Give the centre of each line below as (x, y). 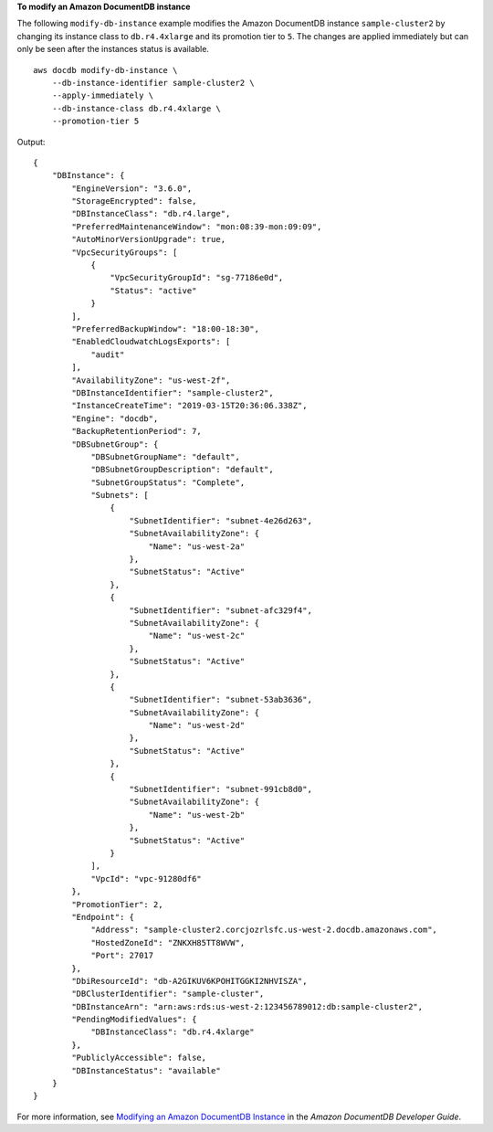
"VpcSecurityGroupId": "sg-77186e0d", (197, 278)
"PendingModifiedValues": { (134, 1020)
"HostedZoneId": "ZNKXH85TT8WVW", (168, 942)
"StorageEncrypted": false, (134, 201)
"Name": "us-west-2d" (197, 725)
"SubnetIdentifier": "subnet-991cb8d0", (220, 789)
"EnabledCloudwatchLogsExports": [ (151, 342)
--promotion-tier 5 (95, 122)
